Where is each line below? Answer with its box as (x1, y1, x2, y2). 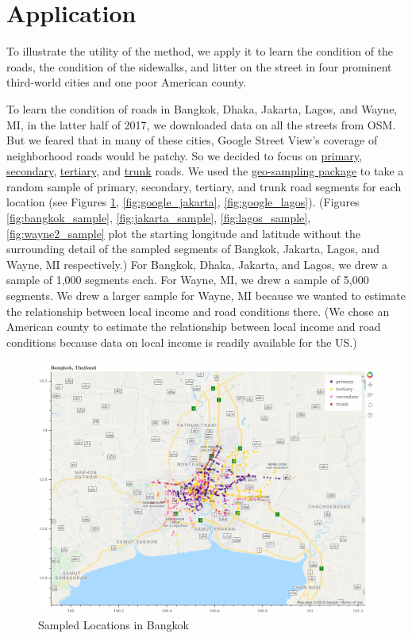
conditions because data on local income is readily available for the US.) (6, 333, 357, 350)
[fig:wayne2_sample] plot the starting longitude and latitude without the (6, 225, 360, 241)
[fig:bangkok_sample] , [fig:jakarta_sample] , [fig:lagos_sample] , (6, 209, 311, 226)
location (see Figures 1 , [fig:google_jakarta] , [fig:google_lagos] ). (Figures (6, 194, 360, 210)
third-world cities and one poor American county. (6, 74, 247, 90)
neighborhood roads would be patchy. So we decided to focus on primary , (6, 147, 362, 163)
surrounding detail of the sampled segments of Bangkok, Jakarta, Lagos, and (6, 240, 380, 257)
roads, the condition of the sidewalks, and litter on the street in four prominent (6, 58, 392, 75)
